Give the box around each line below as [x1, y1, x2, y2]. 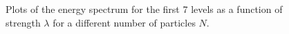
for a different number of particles [53, 15, 196, 29]
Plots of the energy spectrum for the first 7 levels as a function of [6, 2, 283, 16]
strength [6, 15, 41, 29]
